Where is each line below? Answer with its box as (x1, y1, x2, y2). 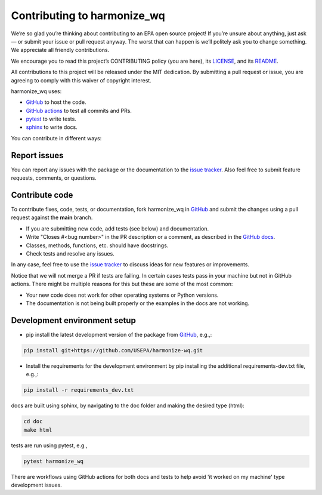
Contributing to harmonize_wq (11, 9, 165, 22)
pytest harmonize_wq (23, 457, 83, 465)
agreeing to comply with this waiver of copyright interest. (11, 76, 151, 84)
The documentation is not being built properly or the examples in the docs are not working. (26, 299, 250, 307)
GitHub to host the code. (26, 99, 86, 106)
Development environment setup (11, 315, 137, 325)
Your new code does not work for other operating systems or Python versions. (26, 291, 219, 299)
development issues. (11, 481, 62, 488)
